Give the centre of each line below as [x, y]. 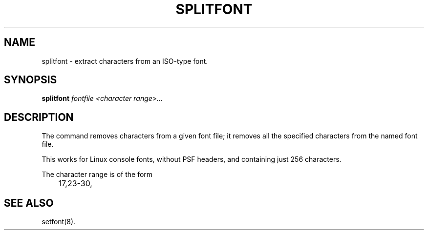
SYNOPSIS [31, 80]
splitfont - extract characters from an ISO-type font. [125, 61]
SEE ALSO [29, 203]
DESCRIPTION [39, 117]
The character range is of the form [97, 175]
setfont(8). [59, 222]
